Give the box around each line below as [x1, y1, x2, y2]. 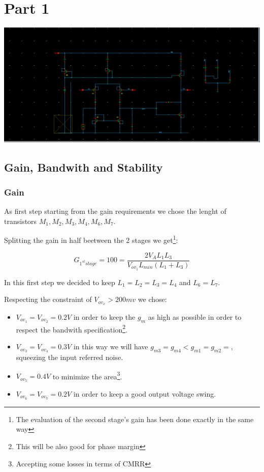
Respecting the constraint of [4, 294, 92, 304]
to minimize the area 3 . [52, 369, 122, 381]
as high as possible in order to [148, 311, 242, 322]
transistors [4, 215, 37, 226]
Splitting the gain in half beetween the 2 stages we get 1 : [4, 233, 178, 245]
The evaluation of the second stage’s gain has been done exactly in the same [16, 413, 254, 424]
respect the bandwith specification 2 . [16, 322, 127, 335]
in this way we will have [73, 341, 148, 352]
